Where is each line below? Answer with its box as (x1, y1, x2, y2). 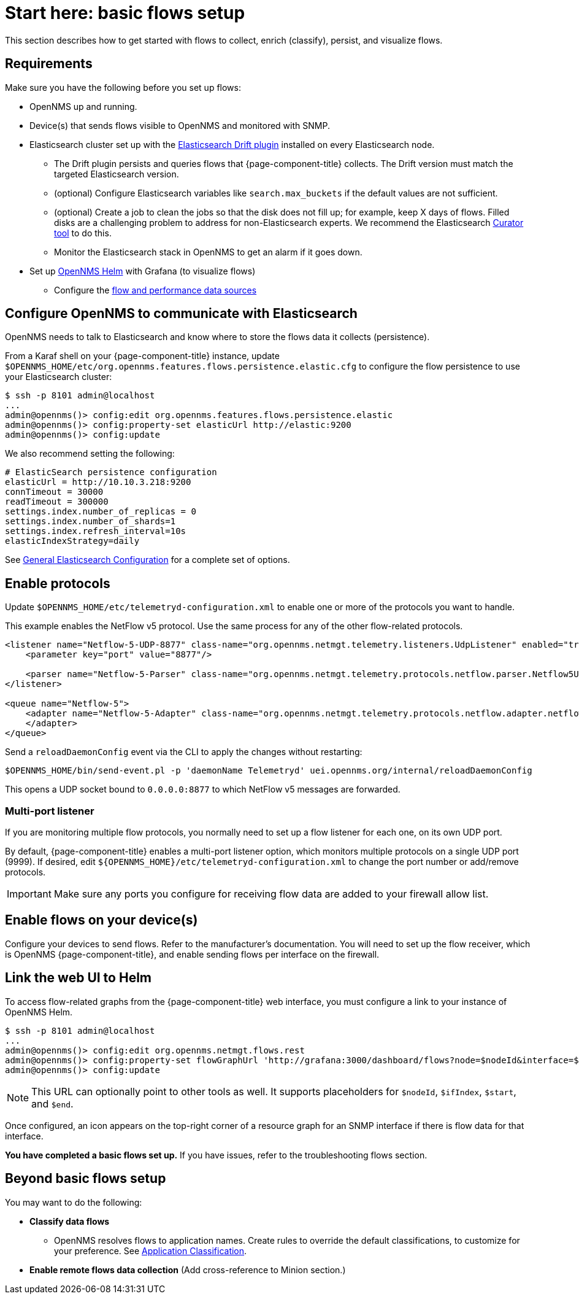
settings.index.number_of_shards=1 (5, 516, 176, 527)
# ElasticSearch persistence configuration (5, 467, 217, 478)
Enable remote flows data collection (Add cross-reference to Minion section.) (29, 1264, 346, 1275)
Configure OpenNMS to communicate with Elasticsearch (5, 306, 358, 322)
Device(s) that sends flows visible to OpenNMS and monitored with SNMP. (29, 120, 330, 131)
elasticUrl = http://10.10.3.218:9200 (5, 477, 191, 487)
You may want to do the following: (5, 1196, 142, 1208)
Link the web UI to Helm (5, 970, 152, 986)
